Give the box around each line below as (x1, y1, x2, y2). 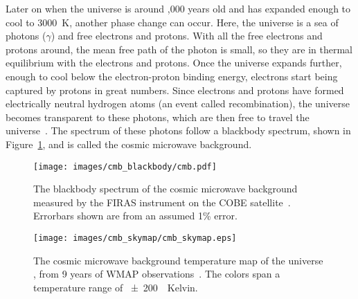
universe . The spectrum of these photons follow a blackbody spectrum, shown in (6, 123, 351, 138)
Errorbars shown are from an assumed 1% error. (33, 208, 238, 223)
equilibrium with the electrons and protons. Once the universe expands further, (6, 55, 342, 70)
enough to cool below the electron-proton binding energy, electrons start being (6, 69, 338, 83)
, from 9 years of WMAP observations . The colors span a (33, 266, 280, 281)
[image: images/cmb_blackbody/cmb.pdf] (33, 161, 217, 172)
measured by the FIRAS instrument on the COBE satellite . (33, 194, 291, 209)
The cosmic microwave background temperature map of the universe (33, 253, 323, 267)
